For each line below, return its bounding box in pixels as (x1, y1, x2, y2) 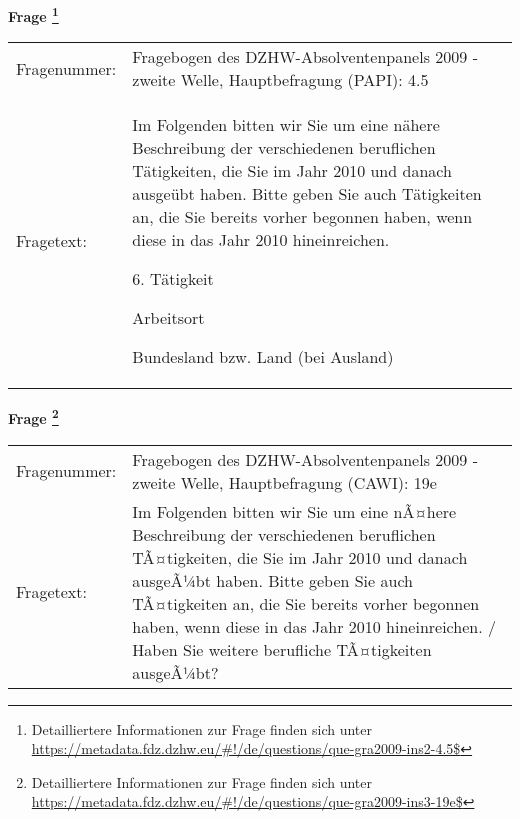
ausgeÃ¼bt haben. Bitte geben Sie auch (132, 568, 413, 592)
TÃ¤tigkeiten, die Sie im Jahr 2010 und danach (132, 545, 468, 569)
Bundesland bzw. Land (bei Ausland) (132, 345, 394, 369)
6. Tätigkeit (132, 267, 214, 291)
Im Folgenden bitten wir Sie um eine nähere (132, 113, 440, 137)
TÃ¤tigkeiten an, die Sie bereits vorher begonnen (132, 591, 480, 615)
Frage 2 (8, 405, 59, 428)
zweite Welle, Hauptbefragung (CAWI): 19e (132, 470, 437, 494)
